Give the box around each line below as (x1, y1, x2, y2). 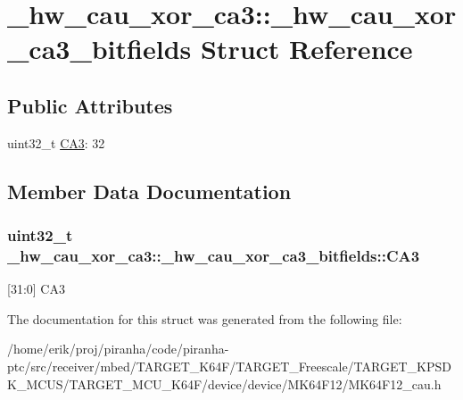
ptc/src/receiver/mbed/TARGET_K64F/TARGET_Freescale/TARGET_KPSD (7, 357, 451, 376)
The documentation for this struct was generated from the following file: (7, 309, 402, 328)
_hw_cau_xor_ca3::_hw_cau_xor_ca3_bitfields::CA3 (7, 244, 420, 266)
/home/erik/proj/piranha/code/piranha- (7, 339, 229, 358)
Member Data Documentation (7, 177, 292, 204)
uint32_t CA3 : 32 (7, 133, 105, 152)
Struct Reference (200, 30, 413, 67)
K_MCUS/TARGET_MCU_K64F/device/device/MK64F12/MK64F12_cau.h (7, 374, 442, 393)
